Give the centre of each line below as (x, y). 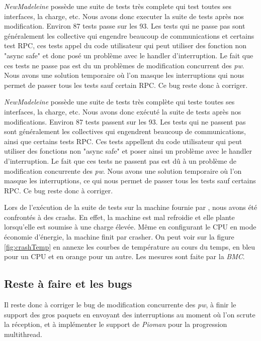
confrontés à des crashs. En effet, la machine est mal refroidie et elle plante (119, 217)
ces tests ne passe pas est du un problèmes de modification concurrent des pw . (124, 65)
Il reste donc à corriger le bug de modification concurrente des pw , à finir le (120, 305)
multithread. (23, 334)
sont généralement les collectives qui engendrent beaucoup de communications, (125, 131)
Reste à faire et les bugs (68, 283)
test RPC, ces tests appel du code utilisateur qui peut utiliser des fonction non (125, 45)
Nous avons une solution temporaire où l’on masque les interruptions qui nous (124, 75)
